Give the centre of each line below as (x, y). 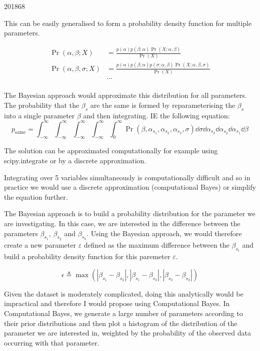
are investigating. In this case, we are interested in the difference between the (122, 223)
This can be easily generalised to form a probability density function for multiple (128, 23)
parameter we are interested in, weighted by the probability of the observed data (127, 333)
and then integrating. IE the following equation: (156, 115)
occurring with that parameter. (52, 342)
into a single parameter (39, 115)
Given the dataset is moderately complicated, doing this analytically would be (124, 293)
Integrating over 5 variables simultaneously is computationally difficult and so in (127, 177)
